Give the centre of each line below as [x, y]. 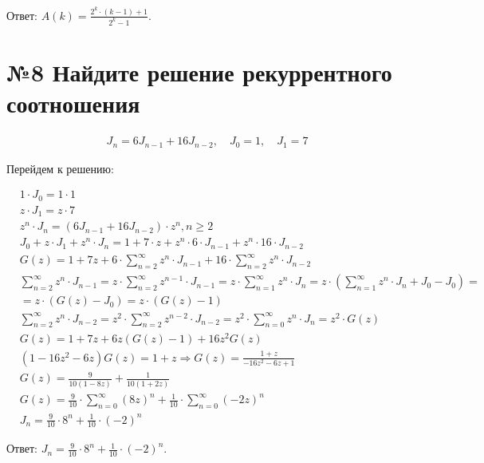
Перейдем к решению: [60, 168]
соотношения [73, 103]
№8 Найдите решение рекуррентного [199, 72]
